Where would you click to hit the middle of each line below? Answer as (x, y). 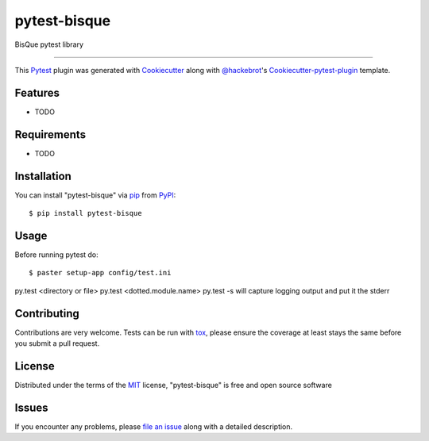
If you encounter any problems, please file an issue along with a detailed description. (154, 426)
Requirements (50, 134)
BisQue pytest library (49, 44)
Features (37, 92)
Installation (43, 176)
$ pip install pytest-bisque (85, 213)
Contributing (47, 313)
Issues (31, 407)
